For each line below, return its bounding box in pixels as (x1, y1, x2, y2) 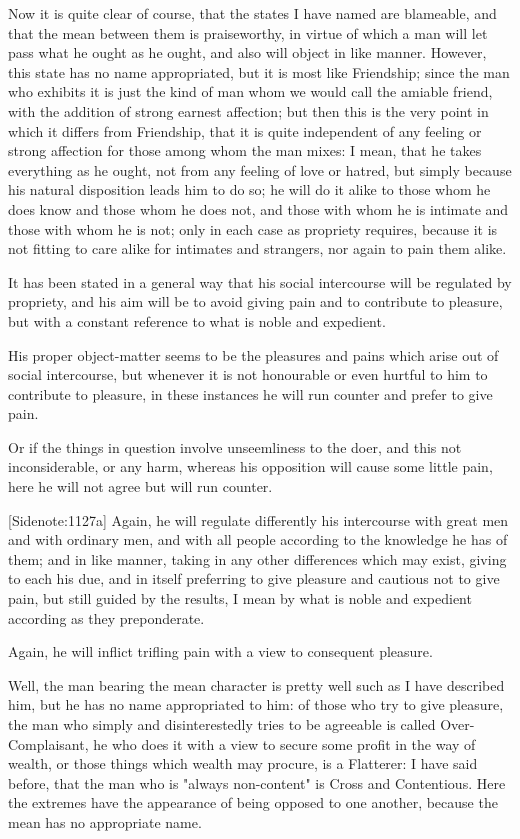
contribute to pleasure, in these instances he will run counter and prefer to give (8, 383, 493, 404)
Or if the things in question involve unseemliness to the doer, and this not (8, 436, 462, 457)
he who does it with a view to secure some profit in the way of (93, 733, 476, 754)
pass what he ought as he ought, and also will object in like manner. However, (8, 42, 487, 63)
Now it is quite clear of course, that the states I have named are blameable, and (8, 3, 497, 23)
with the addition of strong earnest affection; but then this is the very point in (8, 100, 489, 121)
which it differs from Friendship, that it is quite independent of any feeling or (8, 120, 482, 141)
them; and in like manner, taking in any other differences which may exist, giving (8, 548, 507, 569)
